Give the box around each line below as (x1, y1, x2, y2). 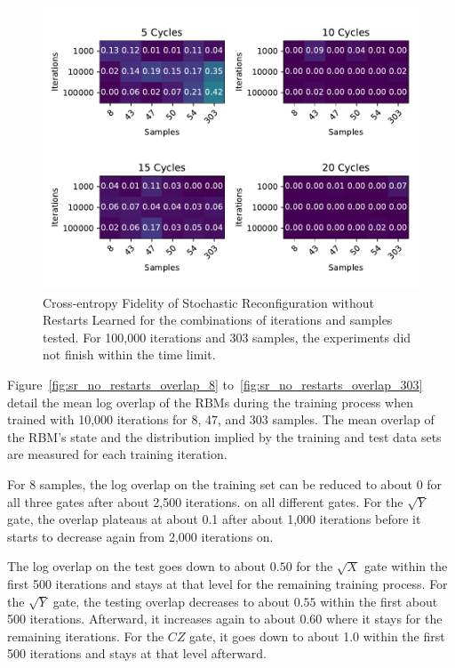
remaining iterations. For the (7, 626, 164, 645)
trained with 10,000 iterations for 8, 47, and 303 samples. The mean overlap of (7, 410, 435, 429)
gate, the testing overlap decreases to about (52, 592, 290, 610)
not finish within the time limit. (43, 345, 216, 364)
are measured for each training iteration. (7, 445, 227, 463)
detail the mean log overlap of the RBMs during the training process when (7, 392, 413, 411)
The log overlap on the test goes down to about (7, 557, 267, 575)
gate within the (363, 557, 448, 575)
